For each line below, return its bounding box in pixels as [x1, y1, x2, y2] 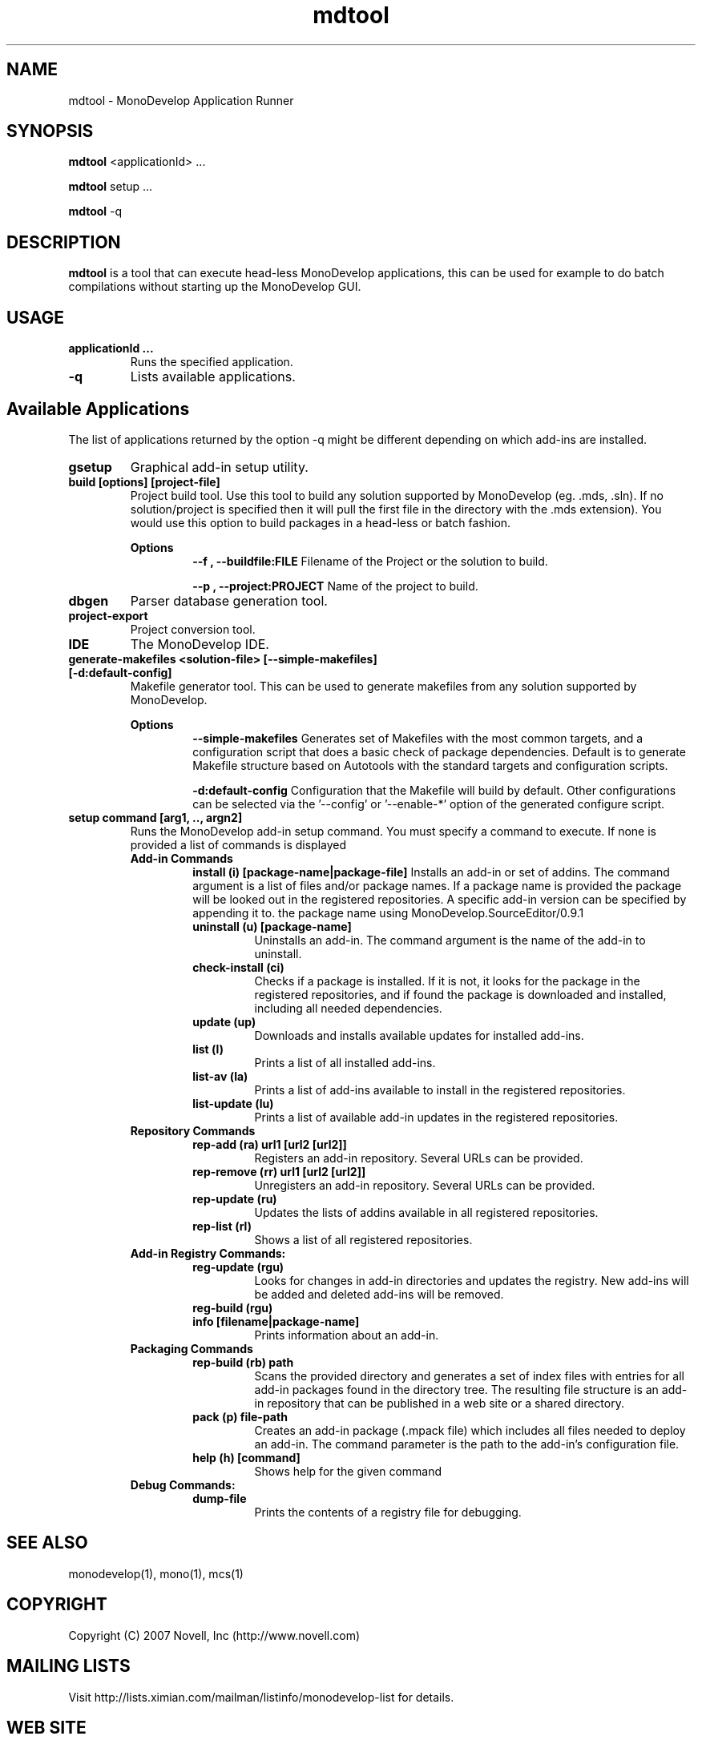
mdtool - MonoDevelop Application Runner [68, 93, 294, 107]
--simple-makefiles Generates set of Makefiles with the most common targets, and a [192, 731, 643, 745]
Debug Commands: [130, 1477, 236, 1492]
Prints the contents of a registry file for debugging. [254, 1504, 522, 1519]
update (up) [192, 1014, 256, 1029]
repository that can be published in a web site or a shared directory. [267, 1396, 624, 1410]
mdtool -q [68, 204, 123, 219]
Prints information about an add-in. [254, 1327, 439, 1342]
